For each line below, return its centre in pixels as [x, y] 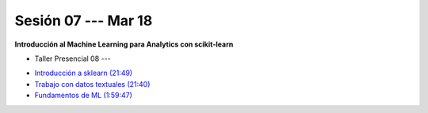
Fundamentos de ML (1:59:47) [83, 96]
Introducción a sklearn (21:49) [84, 73]
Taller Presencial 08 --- [73, 58]
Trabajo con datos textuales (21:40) [92, 84]
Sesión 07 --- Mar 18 [84, 21]
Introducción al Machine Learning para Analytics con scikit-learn [124, 44]
